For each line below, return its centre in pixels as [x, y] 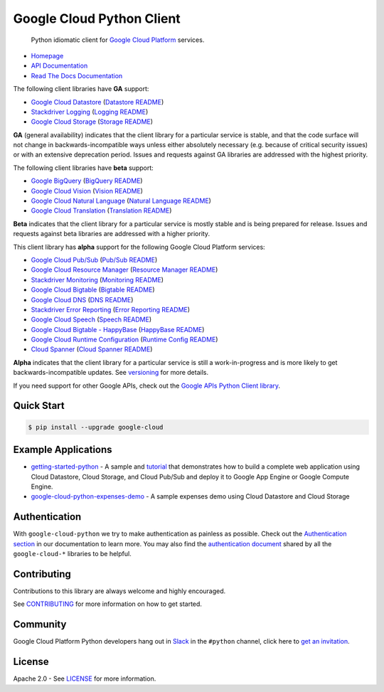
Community [40, 625]
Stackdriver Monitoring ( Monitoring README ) [97, 280]
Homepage [47, 55]
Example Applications [63, 450]
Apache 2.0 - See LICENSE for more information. [85, 678]
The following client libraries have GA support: [81, 89]
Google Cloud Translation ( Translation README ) [101, 211]
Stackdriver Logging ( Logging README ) [90, 112]
